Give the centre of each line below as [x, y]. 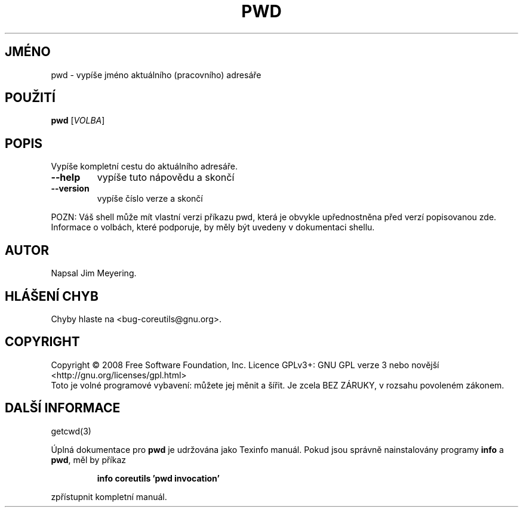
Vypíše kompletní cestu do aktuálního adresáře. [144, 166]
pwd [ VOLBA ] [78, 121]
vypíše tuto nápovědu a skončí [166, 178]
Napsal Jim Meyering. [94, 273]
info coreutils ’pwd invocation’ [158, 478]
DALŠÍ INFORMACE [63, 408]
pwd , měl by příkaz [89, 459]
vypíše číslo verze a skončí [150, 199]
